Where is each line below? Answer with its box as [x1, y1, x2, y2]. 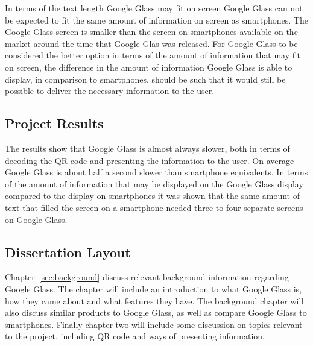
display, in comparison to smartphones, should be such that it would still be [5, 72, 286, 85]
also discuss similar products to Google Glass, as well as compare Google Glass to [5, 306, 307, 319]
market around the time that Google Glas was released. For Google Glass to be [5, 37, 298, 49]
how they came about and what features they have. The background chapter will [5, 294, 304, 307]
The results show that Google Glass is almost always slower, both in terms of [5, 142, 290, 154]
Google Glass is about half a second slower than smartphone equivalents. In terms [5, 166, 308, 178]
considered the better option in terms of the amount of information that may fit [5, 49, 300, 61]
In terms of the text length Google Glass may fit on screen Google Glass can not [5, 2, 303, 14]
